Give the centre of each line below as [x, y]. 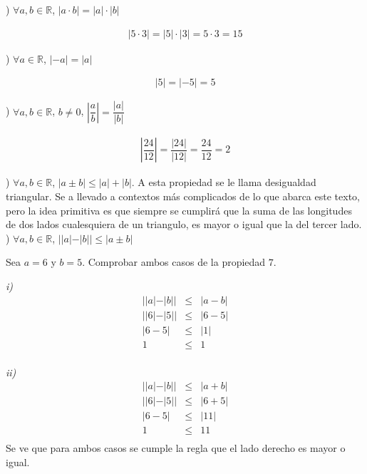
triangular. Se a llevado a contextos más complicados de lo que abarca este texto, [183, 196]
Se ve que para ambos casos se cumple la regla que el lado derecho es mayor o [176, 448]
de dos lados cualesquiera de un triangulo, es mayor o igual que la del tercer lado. [184, 224]
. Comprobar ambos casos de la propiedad [174, 262]
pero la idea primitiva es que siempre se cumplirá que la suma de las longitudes [179, 210]
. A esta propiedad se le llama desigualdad [224, 182]
